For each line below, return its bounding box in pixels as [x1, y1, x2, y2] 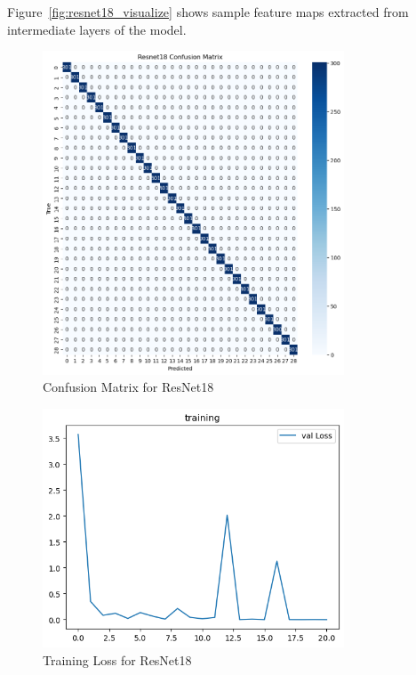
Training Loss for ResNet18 [43, 650, 192, 669]
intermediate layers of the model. [7, 20, 187, 38]
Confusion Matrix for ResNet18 [43, 378, 214, 396]
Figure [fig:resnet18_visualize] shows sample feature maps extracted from [7, 3, 409, 20]
